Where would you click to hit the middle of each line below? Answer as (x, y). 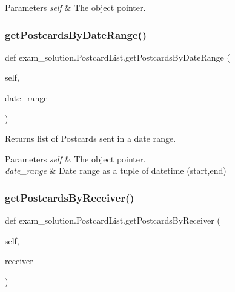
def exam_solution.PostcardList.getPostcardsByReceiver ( (113, 220)
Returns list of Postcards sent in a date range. (91, 138)
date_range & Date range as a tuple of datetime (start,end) (116, 171)
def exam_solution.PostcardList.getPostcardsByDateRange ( (117, 57)
